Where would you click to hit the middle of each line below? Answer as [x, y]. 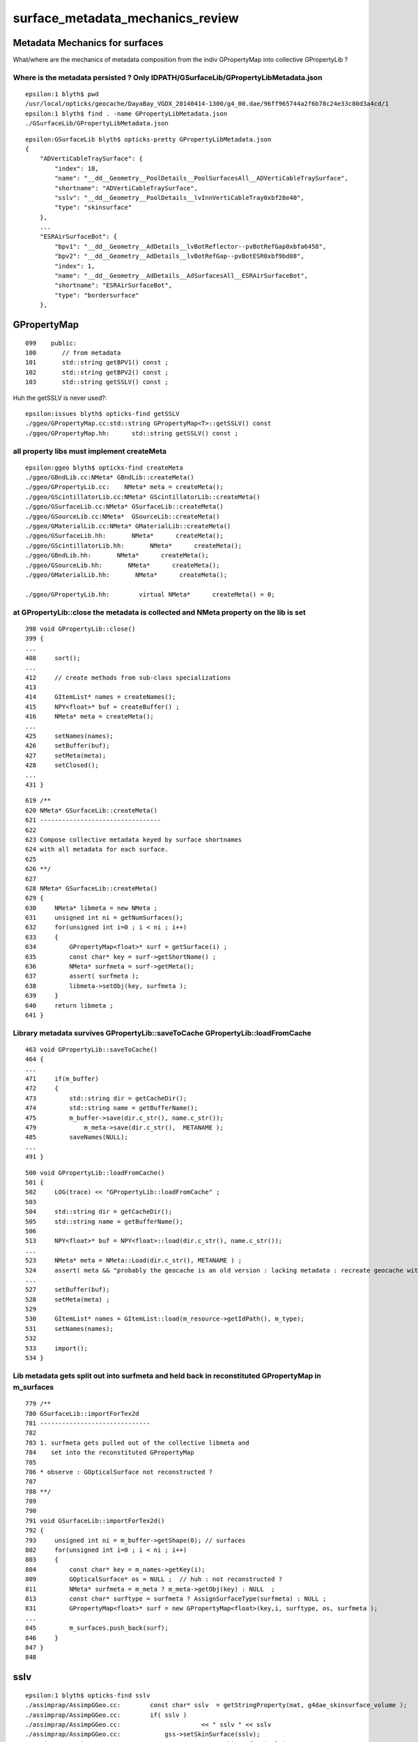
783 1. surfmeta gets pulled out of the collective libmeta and [138, 1443]
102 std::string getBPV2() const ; [97, 372]
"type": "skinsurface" [93, 208]
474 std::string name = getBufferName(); [112, 1108]
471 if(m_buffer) [62, 1079]
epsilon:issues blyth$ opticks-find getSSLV [103, 414]
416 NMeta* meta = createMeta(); [90, 717]
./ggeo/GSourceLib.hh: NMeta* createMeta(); [123, 565]
